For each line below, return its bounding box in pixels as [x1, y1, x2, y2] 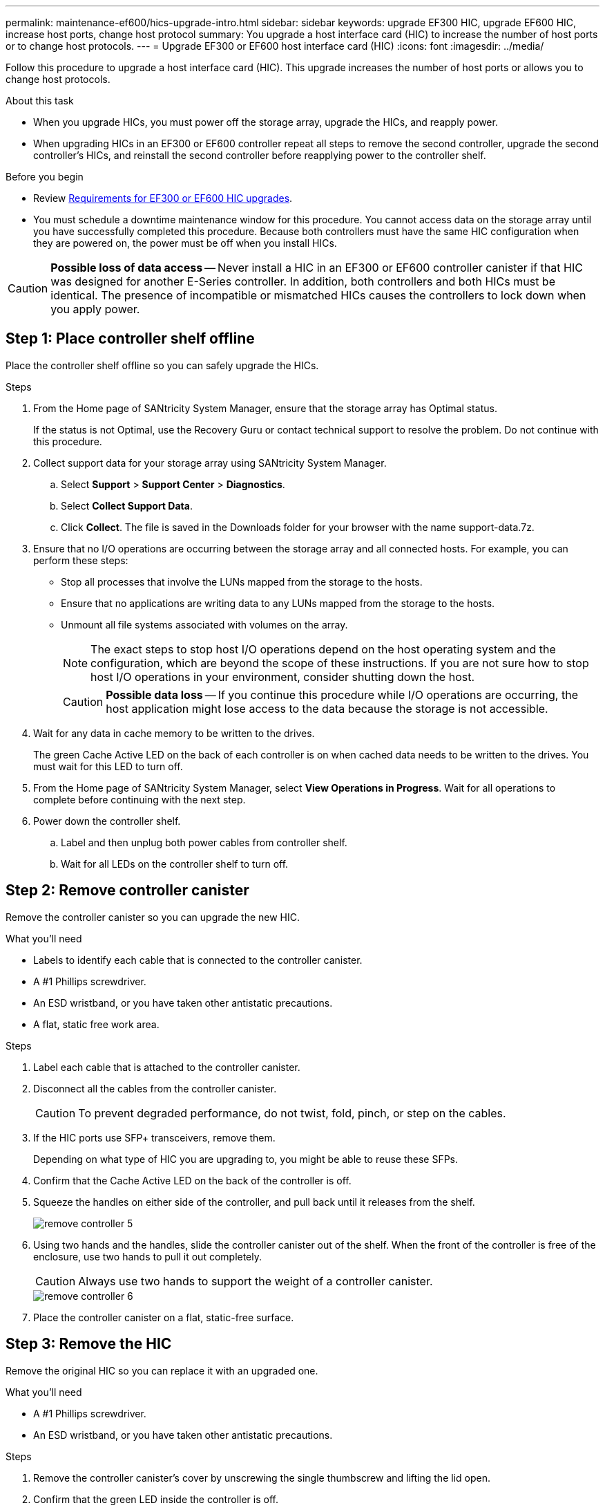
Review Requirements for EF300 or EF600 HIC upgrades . [33, 192, 293, 204]
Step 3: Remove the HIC [6, 1335, 172, 1353]
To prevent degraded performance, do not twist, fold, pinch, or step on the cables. [78, 1106, 506, 1120]
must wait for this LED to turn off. [33, 760, 183, 772]
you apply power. [50, 302, 140, 316]
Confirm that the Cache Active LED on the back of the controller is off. [33, 1174, 352, 1186]
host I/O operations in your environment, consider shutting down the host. [90, 669, 475, 684]
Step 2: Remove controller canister [6, 882, 249, 900]
